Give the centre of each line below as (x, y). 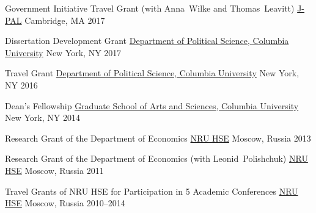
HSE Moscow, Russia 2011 (54, 170)
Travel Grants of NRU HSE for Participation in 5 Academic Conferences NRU (152, 191)
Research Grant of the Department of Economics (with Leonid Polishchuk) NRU (156, 158)
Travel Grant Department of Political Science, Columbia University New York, (152, 73)
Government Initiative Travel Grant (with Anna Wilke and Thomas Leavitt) (150, 8)
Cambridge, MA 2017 (65, 20)
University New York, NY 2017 (63, 52)
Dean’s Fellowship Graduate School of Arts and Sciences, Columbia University (152, 105)
